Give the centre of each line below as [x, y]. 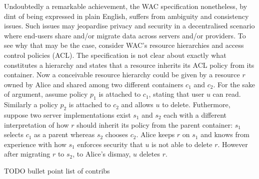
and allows [137, 104]
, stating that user [176, 94]
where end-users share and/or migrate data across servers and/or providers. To [125, 35]
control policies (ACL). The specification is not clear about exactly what [115, 55]
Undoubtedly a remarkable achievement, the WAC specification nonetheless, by [126, 6]
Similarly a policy [31, 104]
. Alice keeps [155, 134]
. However [233, 144]
